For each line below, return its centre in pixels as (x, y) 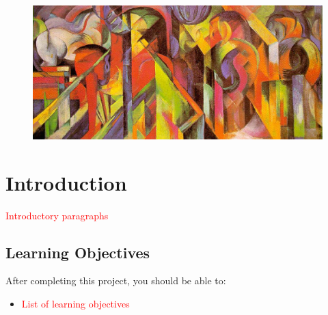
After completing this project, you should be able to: (116, 280)
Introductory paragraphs (57, 215)
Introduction (66, 182)
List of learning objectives (76, 303)
